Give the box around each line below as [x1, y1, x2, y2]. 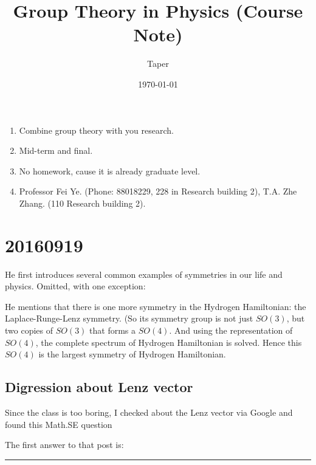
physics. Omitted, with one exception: [5, 280, 146, 292]
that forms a [89, 323, 136, 336]
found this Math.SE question [5, 418, 112, 430]
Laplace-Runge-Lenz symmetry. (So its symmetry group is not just [5, 312, 253, 325]
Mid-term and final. [19, 144, 93, 157]
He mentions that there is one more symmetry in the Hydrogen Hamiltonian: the [5, 300, 306, 312]
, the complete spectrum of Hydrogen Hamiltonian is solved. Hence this [35, 336, 302, 348]
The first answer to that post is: [5, 438, 124, 451]
